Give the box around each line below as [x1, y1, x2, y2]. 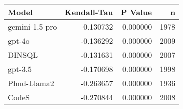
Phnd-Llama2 [8, 77, 54, 89]
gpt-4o [8, 35, 30, 46]
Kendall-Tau [64, 6, 113, 18]
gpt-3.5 [8, 63, 32, 74]
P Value [121, 6, 152, 18]
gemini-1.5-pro [8, 21, 57, 32]
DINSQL [8, 49, 38, 60]
